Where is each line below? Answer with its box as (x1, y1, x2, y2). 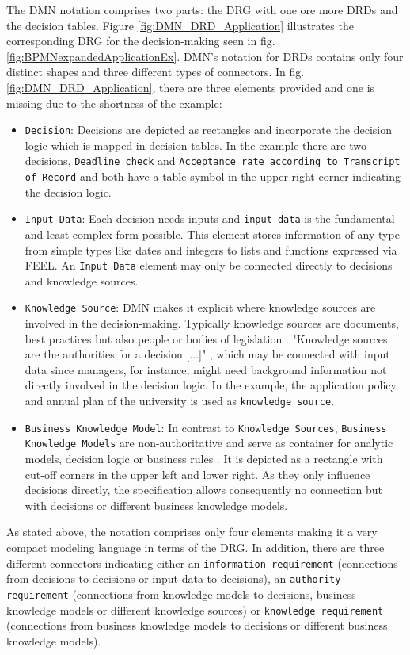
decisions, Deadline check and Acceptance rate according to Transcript (25, 152, 401, 169)
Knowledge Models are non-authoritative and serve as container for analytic (25, 435, 393, 451)
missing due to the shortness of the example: (6, 94, 222, 111)
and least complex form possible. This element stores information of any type (25, 225, 400, 242)
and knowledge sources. (25, 272, 139, 289)
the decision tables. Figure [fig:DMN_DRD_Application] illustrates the (6, 17, 354, 33)
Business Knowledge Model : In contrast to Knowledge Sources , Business (25, 419, 387, 435)
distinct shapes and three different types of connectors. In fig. (6, 63, 305, 80)
